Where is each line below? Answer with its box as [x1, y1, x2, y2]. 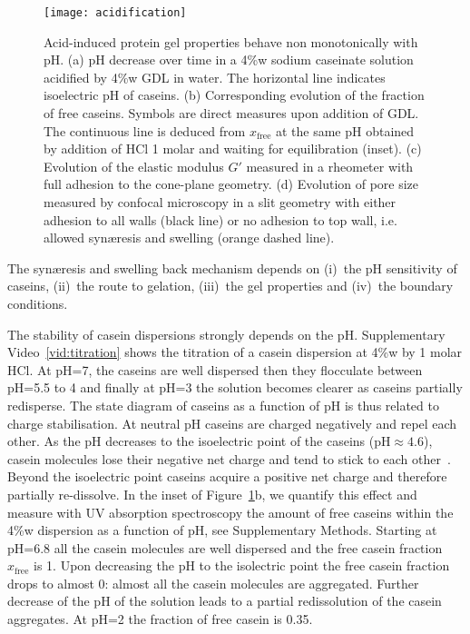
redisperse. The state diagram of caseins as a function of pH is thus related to [7, 395, 439, 414]
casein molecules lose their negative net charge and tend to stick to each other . [7, 449, 451, 468]
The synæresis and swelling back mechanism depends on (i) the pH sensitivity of [7, 258, 457, 277]
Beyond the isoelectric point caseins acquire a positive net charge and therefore [7, 467, 447, 486]
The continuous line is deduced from [44, 121, 246, 140]
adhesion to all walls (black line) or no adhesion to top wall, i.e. [44, 210, 397, 229]
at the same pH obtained [275, 121, 415, 140]
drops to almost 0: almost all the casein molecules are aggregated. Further [7, 573, 419, 592]
